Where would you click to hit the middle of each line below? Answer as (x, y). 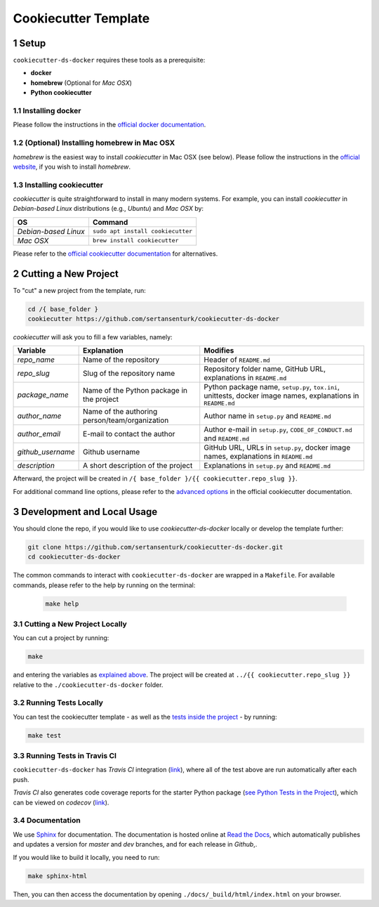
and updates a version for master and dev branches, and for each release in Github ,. (135, 844)
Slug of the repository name (129, 374)
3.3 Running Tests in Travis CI (65, 756)
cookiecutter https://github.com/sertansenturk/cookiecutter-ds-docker (154, 319)
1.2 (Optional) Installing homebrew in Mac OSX (94, 143)
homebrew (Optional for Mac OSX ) (81, 83)
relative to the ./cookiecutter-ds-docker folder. (88, 684)
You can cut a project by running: (61, 638)
